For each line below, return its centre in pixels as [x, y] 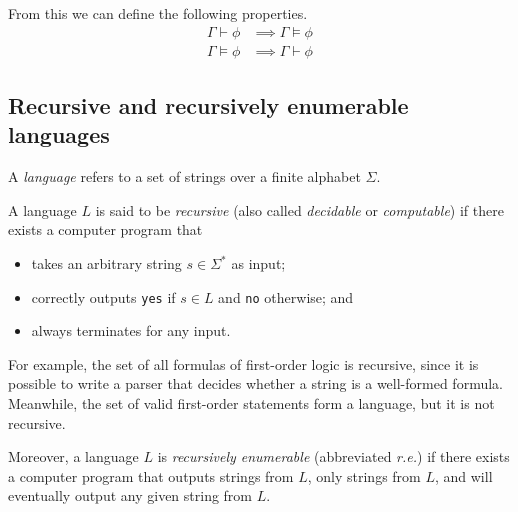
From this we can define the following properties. [158, 13]
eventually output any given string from [130, 495]
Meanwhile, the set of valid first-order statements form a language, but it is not [251, 403]
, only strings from [364, 475]
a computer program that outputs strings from [151, 475]
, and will [463, 475]
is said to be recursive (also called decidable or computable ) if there [299, 209]
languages [59, 134]
